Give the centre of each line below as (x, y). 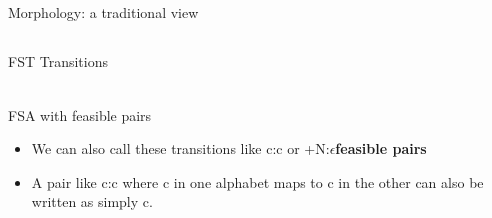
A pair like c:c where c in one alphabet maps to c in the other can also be (257, 181)
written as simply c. (92, 201)
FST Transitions (58, 61)
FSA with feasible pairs (80, 114)
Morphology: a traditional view (103, 12)
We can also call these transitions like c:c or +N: (180, 148)
